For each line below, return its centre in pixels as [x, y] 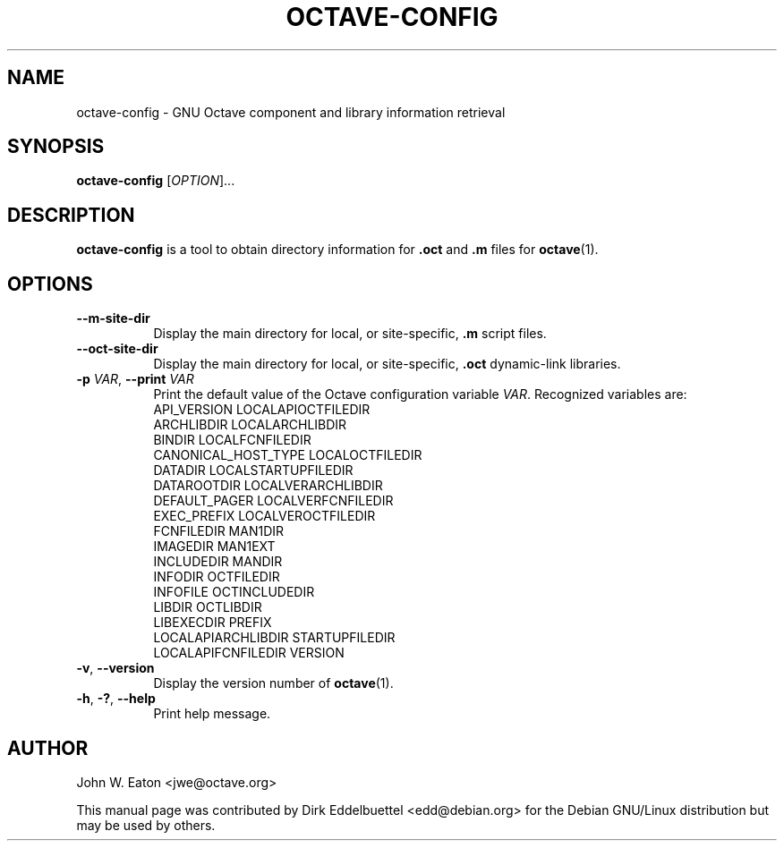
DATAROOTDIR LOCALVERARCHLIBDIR [268, 486]
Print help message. [212, 714]
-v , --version [115, 668]
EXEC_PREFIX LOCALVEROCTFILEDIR [264, 516]
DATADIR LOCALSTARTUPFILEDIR [253, 471]
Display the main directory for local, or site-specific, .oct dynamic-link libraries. [387, 364]
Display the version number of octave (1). [273, 683]
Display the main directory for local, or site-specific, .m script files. [350, 334]
